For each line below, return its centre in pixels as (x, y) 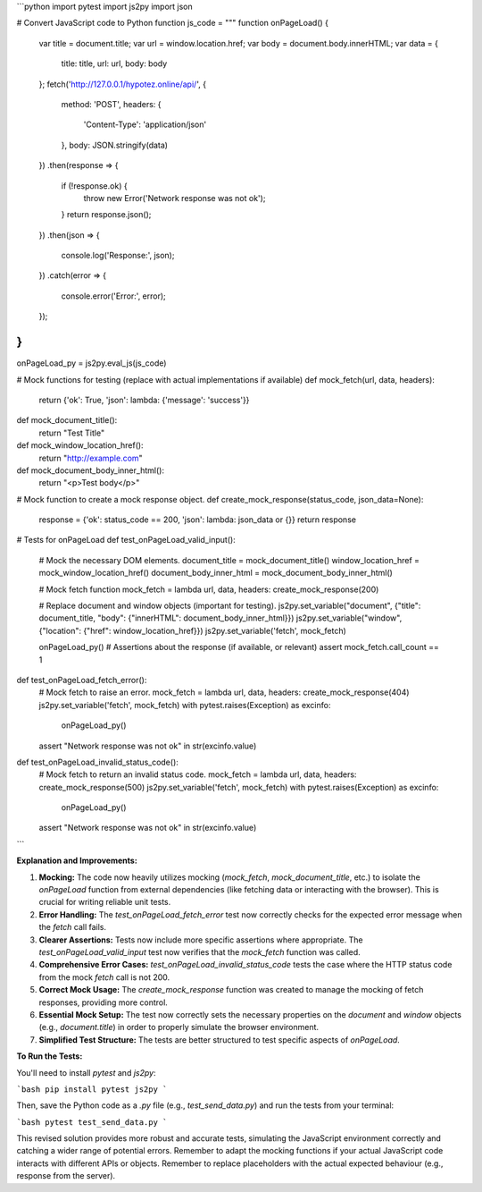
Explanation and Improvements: (77, 861)
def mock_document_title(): (67, 420)
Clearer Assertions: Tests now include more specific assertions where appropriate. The (201, 940)
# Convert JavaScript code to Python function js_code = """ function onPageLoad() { (173, 23)
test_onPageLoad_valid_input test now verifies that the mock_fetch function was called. (199, 952)
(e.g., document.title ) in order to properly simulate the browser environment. (179, 1027)
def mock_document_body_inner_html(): (91, 470)
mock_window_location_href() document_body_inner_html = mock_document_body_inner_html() (216, 573)
